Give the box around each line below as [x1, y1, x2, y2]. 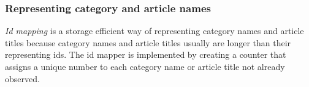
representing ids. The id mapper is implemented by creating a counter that [5, 48, 286, 61]
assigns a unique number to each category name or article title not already [5, 60, 285, 72]
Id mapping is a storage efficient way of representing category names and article [5, 24, 304, 37]
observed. [5, 72, 40, 85]
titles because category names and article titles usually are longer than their [5, 36, 291, 49]
